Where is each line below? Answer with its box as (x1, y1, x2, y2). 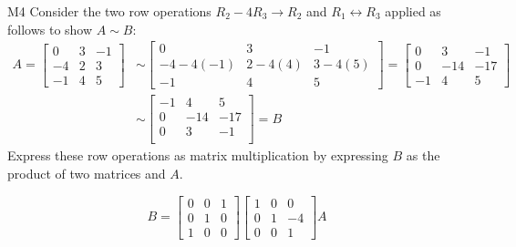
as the (406, 146, 440, 165)
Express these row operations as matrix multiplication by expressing (7, 146, 388, 165)
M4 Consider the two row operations (7, 2, 212, 20)
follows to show (7, 19, 93, 38)
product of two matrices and (7, 164, 166, 183)
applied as (385, 2, 441, 20)
